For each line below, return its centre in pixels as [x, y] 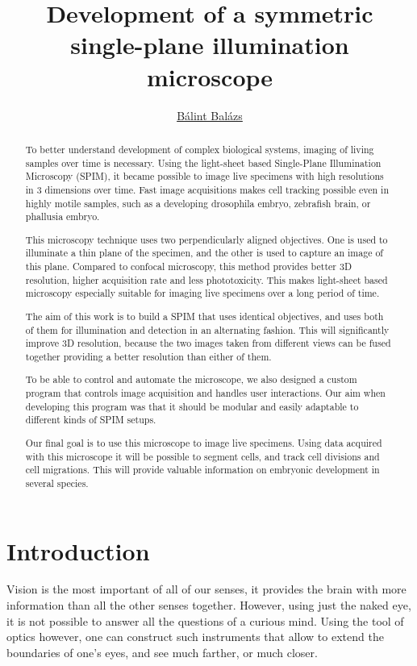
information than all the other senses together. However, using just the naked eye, [209, 605]
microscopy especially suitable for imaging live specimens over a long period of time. [202, 293]
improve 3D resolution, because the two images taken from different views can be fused [208, 343]
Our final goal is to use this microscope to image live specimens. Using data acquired [204, 442]
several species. [57, 483]
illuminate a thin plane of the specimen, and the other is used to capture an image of [204, 253]
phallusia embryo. [63, 216]
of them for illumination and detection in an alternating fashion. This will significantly [207, 329]
